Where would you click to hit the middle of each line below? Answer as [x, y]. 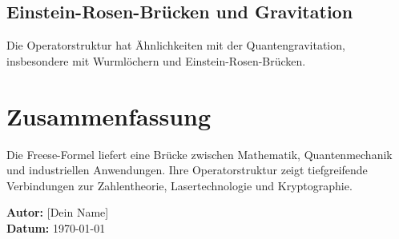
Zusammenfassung [109, 116]
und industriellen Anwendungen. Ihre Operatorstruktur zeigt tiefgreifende [187, 170]
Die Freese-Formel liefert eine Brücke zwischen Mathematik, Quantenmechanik [199, 154]
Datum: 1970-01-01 [56, 227]
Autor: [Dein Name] [58, 212]
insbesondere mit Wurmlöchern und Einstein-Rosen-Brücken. [156, 60]
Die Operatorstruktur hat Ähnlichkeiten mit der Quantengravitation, [176, 45]
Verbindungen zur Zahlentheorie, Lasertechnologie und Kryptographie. [179, 185]
